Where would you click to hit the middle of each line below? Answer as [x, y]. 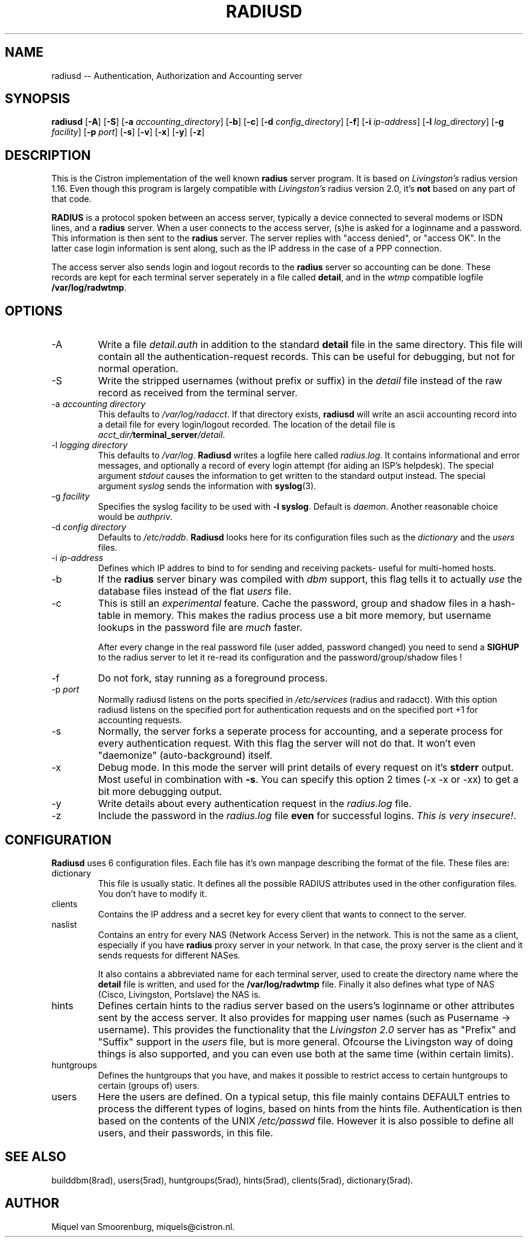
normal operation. [138, 369]
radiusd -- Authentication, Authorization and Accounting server [177, 75]
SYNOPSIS [38, 99]
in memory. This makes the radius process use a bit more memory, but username [307, 616]
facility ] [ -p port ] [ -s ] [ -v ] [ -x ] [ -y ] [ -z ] [128, 132]
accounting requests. [140, 720]
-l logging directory [90, 445]
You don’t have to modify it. [152, 893]
